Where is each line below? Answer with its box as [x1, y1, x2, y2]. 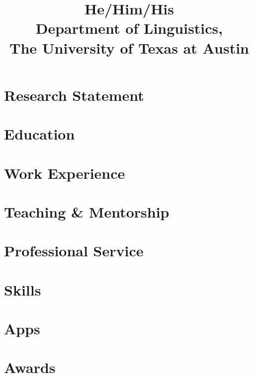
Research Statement [4, 84, 144, 105]
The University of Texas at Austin [9, 37, 249, 58]
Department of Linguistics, [35, 18, 223, 38]
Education [4, 124, 75, 144]
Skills [4, 279, 41, 300]
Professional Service [4, 240, 144, 261]
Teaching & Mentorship [4, 201, 169, 222]
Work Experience [4, 162, 125, 183]
